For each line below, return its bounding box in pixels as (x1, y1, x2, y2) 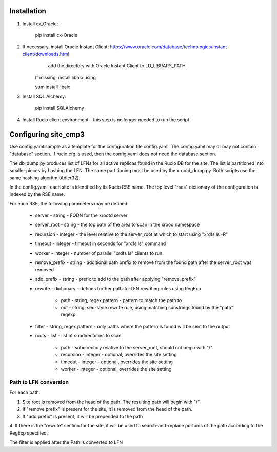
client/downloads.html (22, 51, 69, 57)
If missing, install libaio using (35, 74, 96, 81)
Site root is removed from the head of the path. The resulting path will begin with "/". (22, 399, 201, 405)
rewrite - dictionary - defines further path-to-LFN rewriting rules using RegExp (35, 286, 201, 292)
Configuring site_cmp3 (9, 130, 85, 139)
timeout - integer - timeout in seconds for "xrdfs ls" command (35, 240, 166, 247)
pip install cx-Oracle (35, 32, 78, 38)
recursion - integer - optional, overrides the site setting (61, 351, 177, 357)
